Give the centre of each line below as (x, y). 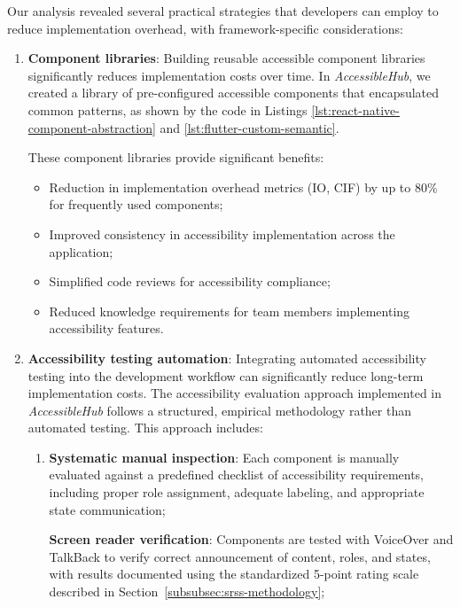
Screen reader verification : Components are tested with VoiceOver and (251, 539)
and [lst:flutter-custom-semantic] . (249, 127)
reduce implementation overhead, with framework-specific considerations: (205, 28)
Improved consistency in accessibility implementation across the (222, 233)
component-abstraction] (92, 127)
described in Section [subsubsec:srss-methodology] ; (187, 591)
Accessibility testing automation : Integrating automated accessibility (227, 358)
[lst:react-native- (355, 109)
